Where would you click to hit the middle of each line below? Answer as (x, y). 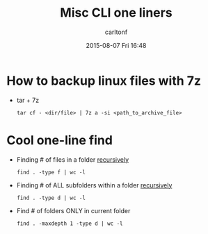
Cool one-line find (59, 140)
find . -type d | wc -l (51, 198)
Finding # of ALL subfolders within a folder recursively (94, 185)
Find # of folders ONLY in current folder (73, 210)
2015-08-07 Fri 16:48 (116, 45)
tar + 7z (28, 100)
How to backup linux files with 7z (104, 81)
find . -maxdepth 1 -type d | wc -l (70, 224)
